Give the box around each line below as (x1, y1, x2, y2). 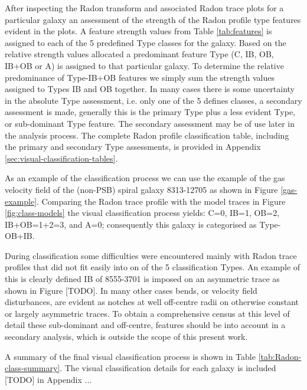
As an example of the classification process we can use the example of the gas (5, 172, 285, 184)
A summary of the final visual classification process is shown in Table (5, 350, 256, 362)
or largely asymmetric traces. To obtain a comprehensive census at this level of (5, 307, 290, 319)
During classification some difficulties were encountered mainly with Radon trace (5, 249, 297, 261)
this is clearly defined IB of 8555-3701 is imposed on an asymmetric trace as (5, 273, 280, 285)
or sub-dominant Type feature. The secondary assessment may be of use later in (5, 117, 295, 129)
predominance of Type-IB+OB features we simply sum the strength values (5, 71, 275, 83)
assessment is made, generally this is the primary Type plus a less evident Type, (5, 106, 295, 118)
